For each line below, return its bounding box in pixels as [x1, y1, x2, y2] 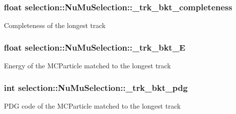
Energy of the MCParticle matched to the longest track [4, 60, 171, 71]
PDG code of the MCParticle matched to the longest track [4, 100, 181, 111]
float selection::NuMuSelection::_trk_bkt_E [4, 41, 185, 53]
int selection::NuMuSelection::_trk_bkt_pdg [4, 81, 188, 93]
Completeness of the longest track [4, 20, 106, 30]
